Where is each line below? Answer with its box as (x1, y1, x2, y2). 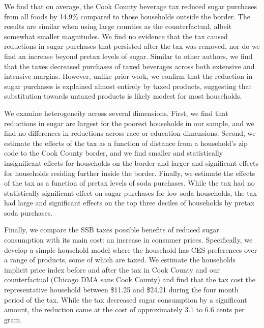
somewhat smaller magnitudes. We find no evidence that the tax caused (4, 31, 228, 41)
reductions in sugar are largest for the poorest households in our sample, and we (4, 117, 254, 128)
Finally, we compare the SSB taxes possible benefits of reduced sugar (4, 224, 219, 235)
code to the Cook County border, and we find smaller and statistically (4, 147, 223, 158)
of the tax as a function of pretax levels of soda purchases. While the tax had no (4, 177, 255, 188)
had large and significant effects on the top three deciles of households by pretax (4, 197, 255, 208)
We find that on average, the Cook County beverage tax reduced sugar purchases (4, 1, 257, 11)
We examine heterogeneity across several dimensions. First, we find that (4, 107, 228, 118)
